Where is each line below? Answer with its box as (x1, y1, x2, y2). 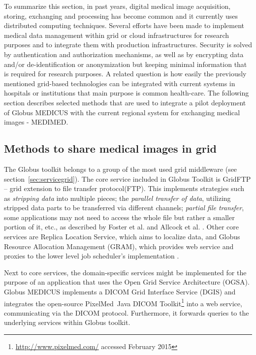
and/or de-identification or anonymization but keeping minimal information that (4, 59, 247, 69)
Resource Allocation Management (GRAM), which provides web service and (4, 241, 234, 251)
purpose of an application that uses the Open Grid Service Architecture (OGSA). (4, 277, 250, 287)
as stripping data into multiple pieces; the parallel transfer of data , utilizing (4, 193, 231, 203)
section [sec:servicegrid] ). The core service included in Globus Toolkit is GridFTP (4, 173, 251, 184)
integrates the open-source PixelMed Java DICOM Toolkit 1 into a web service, (4, 296, 242, 308)
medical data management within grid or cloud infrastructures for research (4, 30, 229, 40)
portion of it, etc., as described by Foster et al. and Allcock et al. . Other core (4, 222, 239, 232)
